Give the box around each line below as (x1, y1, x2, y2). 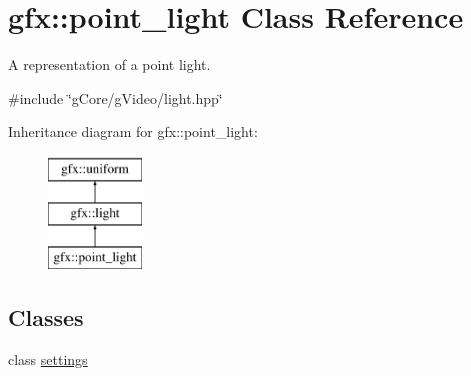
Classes (8, 302, 84, 333)
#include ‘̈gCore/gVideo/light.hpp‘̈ (8, 87, 223, 108)
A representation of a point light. (8, 54, 211, 75)
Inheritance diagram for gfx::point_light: (8, 121, 258, 142)
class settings (8, 349, 88, 370)
